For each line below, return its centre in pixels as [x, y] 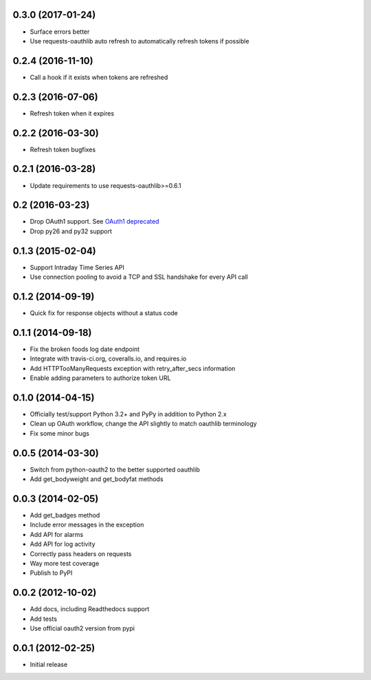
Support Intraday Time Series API [77, 267]
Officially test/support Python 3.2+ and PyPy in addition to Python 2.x [128, 414]
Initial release [49, 664]
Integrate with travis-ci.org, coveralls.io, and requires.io [108, 359]
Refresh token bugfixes [63, 149]
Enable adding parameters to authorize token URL [100, 378]
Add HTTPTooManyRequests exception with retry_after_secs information [133, 368]
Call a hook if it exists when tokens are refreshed [99, 77]
